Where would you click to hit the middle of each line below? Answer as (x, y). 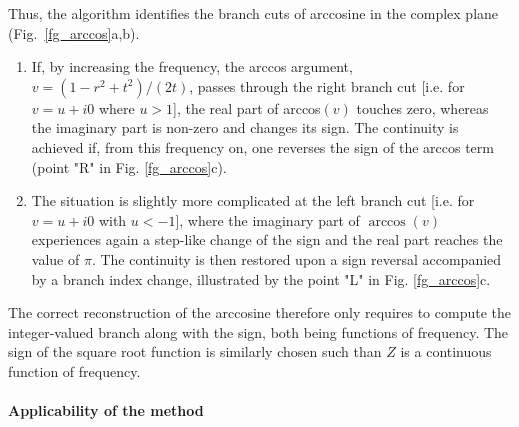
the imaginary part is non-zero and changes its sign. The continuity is (245, 127)
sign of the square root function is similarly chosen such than (195, 351)
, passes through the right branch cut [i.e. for (327, 85)
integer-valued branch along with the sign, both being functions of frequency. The (258, 331)
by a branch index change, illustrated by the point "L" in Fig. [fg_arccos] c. (261, 278)
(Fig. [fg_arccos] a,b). (74, 32)
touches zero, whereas (422, 107)
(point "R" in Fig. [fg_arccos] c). (129, 166)
